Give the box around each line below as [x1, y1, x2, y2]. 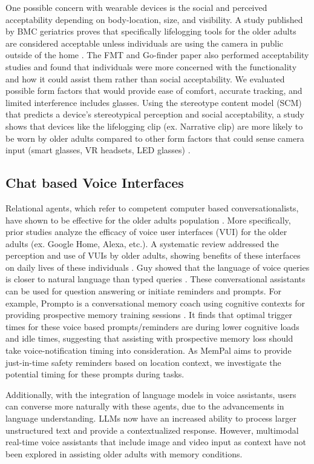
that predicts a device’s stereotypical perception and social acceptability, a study [5, 108, 305, 121]
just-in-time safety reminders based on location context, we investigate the [5, 356, 281, 368]
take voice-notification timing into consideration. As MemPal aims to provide [5, 344, 292, 357]
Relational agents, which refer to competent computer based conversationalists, [5, 201, 299, 214]
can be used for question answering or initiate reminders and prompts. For [5, 285, 281, 297]
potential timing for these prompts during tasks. [5, 368, 185, 380]
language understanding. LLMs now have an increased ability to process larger [5, 412, 296, 425]
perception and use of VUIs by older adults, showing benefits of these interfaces [5, 249, 301, 262]
